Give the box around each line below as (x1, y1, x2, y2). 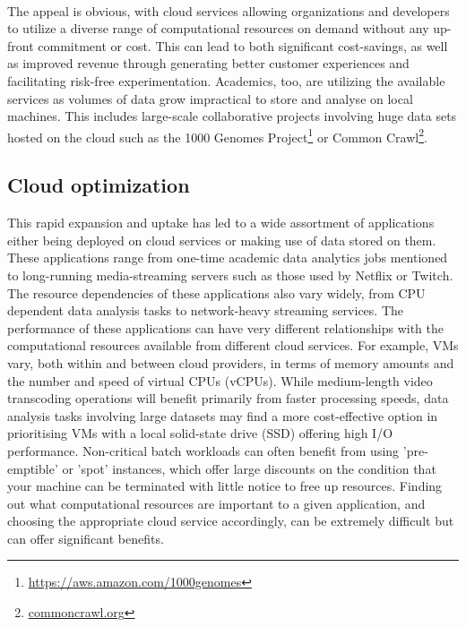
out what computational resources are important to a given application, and (7, 494, 426, 512)
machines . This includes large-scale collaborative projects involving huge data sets (7, 107, 457, 125)
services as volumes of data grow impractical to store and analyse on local (7, 89, 413, 107)
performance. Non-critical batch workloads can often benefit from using (7, 441, 400, 460)
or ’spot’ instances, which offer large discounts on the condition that (62, 459, 436, 477)
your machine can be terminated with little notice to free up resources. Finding (7, 477, 443, 495)
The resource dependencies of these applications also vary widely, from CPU (7, 283, 426, 302)
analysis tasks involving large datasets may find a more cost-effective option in (7, 406, 438, 425)
